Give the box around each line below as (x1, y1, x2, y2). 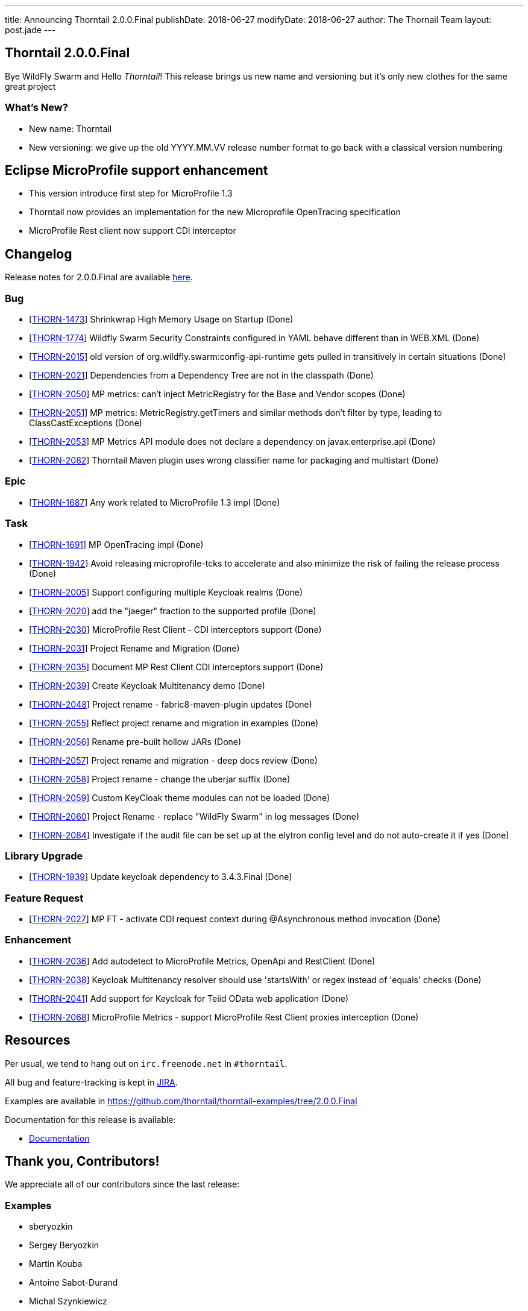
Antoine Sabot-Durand (29, 1277, 118, 1288)
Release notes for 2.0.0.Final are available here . (5, 272, 193, 283)
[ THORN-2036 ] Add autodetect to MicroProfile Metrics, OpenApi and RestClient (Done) (29, 955, 376, 966)
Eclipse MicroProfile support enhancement (5, 163, 268, 178)
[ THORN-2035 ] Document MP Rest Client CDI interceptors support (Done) (29, 661, 324, 672)
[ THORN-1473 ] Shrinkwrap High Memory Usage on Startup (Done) (29, 314, 294, 325)
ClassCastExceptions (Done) (29, 418, 142, 429)
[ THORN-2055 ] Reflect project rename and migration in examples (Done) (29, 717, 319, 728)
